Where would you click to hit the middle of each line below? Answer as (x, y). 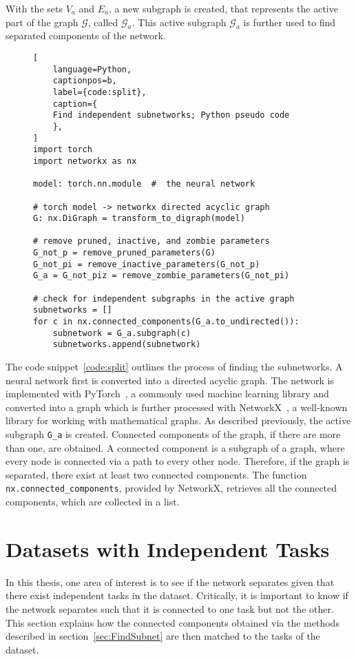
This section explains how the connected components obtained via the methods (172, 622)
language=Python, (92, 69)
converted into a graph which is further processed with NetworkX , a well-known (177, 407)
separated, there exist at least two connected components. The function (156, 474)
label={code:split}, (100, 92)
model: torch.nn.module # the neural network (144, 184)
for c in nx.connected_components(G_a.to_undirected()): (166, 322)
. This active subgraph (179, 22)
